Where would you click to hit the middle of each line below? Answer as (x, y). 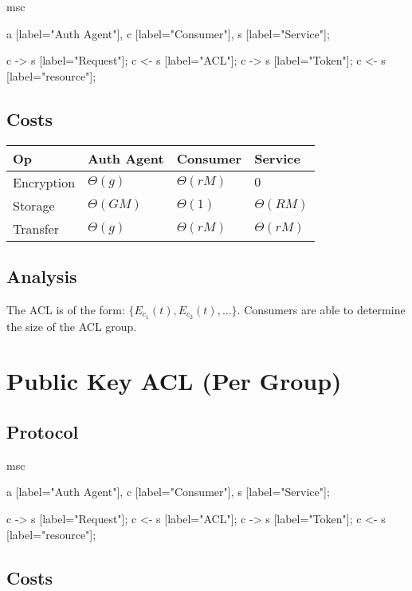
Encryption (44, 182)
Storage (34, 205)
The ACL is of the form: (66, 309)
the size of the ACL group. (72, 326)
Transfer (36, 228)
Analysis (42, 276)
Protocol (43, 431)
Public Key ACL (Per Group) (174, 381)
